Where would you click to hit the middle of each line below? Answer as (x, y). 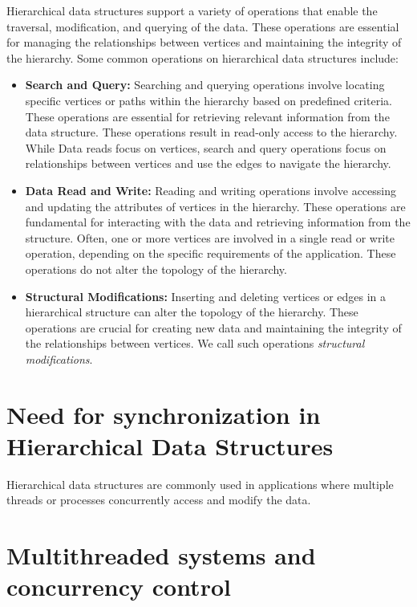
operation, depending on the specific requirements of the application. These (211, 253)
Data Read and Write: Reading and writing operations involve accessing (211, 190)
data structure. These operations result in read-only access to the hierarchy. (211, 132)
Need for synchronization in (164, 414)
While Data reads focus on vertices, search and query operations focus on (206, 147)
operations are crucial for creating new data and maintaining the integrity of (213, 327)
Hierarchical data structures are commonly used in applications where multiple (200, 484)
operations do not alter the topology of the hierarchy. (156, 269)
